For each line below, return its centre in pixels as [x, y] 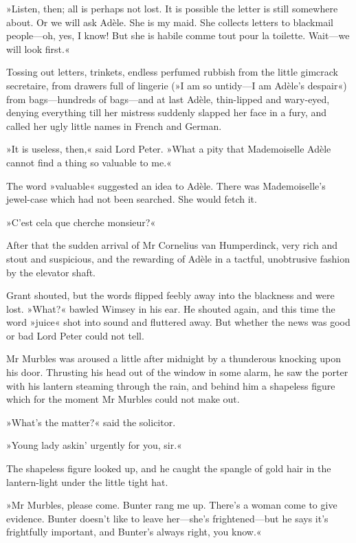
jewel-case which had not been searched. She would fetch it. [132, 199]
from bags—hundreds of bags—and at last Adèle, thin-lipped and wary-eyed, [168, 99]
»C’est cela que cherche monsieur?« [81, 222]
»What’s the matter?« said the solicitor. [91, 422]
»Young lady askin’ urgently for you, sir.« [94, 445]
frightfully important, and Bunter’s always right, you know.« [134, 532]
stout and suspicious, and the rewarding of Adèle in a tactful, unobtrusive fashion [178, 258]
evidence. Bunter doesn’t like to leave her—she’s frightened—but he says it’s [167, 518]
